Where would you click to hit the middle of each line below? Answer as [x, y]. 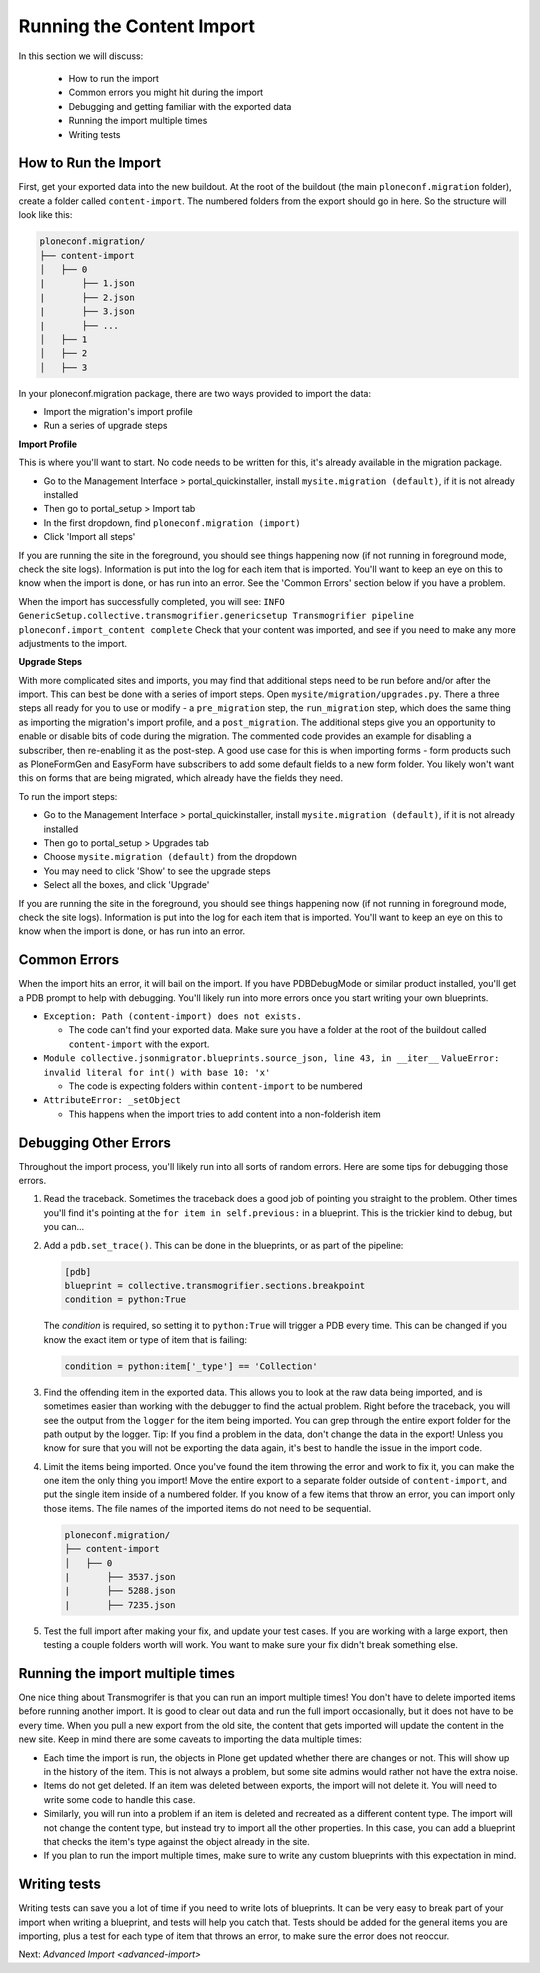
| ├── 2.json [87, 297]
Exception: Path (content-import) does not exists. [173, 1016]
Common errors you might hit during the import [166, 92]
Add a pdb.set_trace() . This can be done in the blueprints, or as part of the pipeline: [223, 1245]
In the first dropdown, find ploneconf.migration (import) [172, 522]
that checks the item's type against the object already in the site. [176, 1841]
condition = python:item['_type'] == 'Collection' [191, 1366]
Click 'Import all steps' [89, 537]
